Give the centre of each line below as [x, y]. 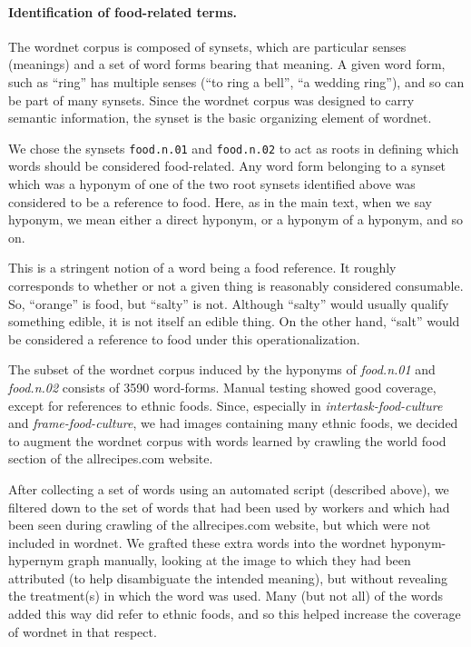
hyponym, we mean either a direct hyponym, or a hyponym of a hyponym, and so [236, 219]
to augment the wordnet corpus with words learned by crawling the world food [227, 440]
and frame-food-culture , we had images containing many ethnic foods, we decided [233, 423]
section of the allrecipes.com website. [111, 458]
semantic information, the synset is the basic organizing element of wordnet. [220, 118]
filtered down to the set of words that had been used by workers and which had [229, 507]
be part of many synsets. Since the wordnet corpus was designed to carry [211, 100]
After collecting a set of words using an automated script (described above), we [229, 488]
